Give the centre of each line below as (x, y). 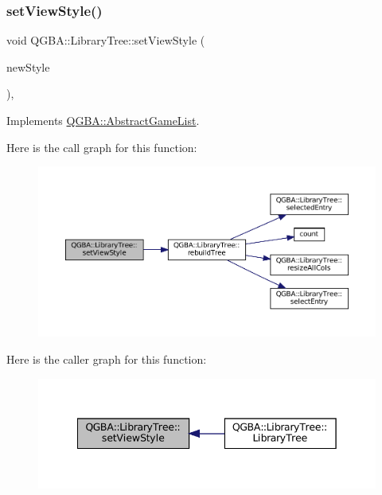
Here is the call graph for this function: (102, 147)
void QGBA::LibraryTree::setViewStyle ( (106, 40)
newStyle (28, 66)
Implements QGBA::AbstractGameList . (103, 120)
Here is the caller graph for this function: (107, 359)
